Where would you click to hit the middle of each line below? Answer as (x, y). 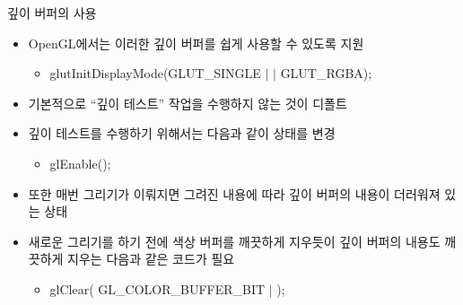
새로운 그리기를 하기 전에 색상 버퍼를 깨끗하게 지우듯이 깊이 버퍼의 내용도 (234, 241)
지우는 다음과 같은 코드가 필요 (151, 259)
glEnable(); (80, 163)
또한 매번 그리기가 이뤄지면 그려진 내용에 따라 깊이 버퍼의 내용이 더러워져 (234, 193)
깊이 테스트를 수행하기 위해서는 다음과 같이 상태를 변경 (182, 133)
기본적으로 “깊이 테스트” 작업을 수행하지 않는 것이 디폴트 (188, 103)
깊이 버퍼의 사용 (52, 13)
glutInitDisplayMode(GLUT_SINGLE (155, 73)
